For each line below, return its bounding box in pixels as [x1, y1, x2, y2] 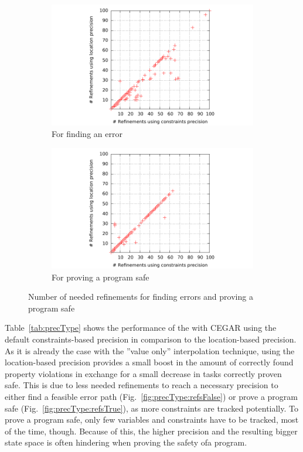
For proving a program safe [52, 270, 149, 283]
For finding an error [52, 127, 122, 139]
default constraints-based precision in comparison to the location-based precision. [5, 333, 297, 345]
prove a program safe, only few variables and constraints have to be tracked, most [5, 413, 299, 426]
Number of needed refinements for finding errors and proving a [28, 290, 253, 303]
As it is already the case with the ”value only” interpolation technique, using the [5, 344, 295, 357]
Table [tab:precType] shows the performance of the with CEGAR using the [5, 321, 277, 334]
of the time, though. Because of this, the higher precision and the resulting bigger [5, 424, 298, 437]
